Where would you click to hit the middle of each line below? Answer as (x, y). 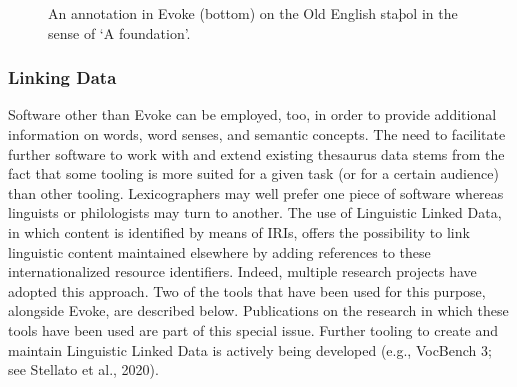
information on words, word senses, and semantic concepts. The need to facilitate (257, 134)
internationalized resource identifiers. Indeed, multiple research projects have (242, 271)
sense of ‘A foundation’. (119, 32)
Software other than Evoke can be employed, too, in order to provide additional (252, 114)
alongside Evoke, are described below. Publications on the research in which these (258, 310)
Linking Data (62, 77)
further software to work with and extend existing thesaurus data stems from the (256, 153)
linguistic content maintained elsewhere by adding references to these (219, 251)
